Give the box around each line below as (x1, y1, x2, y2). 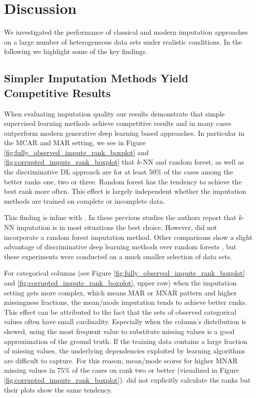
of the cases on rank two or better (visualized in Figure (72, 365, 240, 375)
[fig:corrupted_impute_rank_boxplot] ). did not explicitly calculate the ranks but (4, 374, 251, 385)
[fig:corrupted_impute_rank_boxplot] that (4, 157, 135, 167)
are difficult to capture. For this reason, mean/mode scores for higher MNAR (4, 355, 238, 365)
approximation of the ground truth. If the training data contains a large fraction (4, 336, 248, 346)
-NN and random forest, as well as (140, 157, 244, 167)
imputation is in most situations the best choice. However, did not (16, 222, 217, 232)
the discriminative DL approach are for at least (4, 167, 147, 177)
